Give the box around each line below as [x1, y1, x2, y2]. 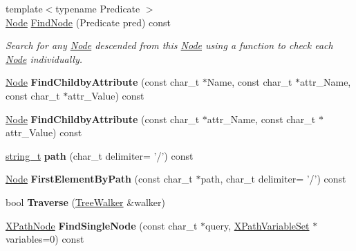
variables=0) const [6, 232, 84, 246]
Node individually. [6, 51, 82, 66]
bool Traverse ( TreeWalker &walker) [6, 194, 165, 209]
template [6, 1, 43, 15]
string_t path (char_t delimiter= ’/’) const [6, 148, 194, 162]
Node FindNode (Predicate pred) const [6, 15, 171, 29]
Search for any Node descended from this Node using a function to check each [6, 38, 333, 53]
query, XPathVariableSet [205, 218, 310, 232]
